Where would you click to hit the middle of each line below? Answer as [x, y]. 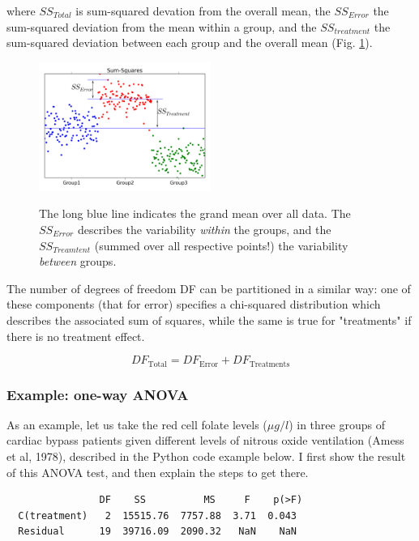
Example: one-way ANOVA [98, 394]
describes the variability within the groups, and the [204, 229]
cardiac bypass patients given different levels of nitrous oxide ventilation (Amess [205, 440]
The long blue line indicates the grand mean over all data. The [195, 213]
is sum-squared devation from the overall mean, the [203, 11]
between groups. [78, 261]
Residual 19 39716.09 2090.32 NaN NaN [157, 532]
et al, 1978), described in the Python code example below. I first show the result [206, 456]
